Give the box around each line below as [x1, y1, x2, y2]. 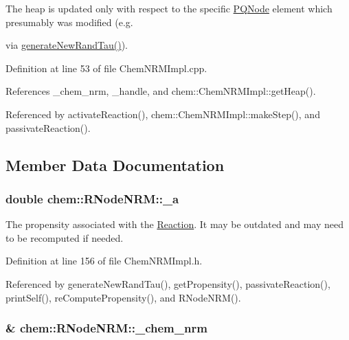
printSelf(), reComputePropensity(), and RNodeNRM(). [5, 290, 241, 304]
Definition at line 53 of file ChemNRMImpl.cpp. [5, 60, 207, 75]
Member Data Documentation [5, 154, 225, 175]
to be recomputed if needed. [5, 230, 124, 245]
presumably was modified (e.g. [5, 14, 133, 29]
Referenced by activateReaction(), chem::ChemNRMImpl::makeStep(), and [5, 106, 320, 121]
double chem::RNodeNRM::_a [5, 190, 179, 207]
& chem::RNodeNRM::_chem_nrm [5, 319, 207, 337]
